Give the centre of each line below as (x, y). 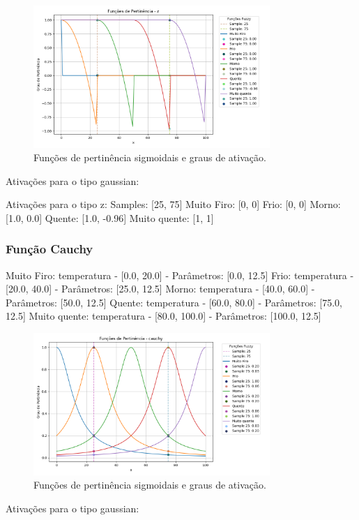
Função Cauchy (49, 249)
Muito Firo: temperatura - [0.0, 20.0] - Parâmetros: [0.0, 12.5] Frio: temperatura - (180, 275)
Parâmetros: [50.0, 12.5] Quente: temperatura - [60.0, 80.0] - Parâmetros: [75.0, (174, 302)
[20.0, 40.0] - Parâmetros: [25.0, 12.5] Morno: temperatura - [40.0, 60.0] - (160, 289)
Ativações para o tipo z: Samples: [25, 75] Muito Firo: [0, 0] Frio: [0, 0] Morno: (173, 204)
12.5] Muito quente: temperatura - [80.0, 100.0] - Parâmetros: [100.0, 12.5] (163, 316)
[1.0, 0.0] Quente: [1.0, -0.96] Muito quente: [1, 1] (110, 217)
